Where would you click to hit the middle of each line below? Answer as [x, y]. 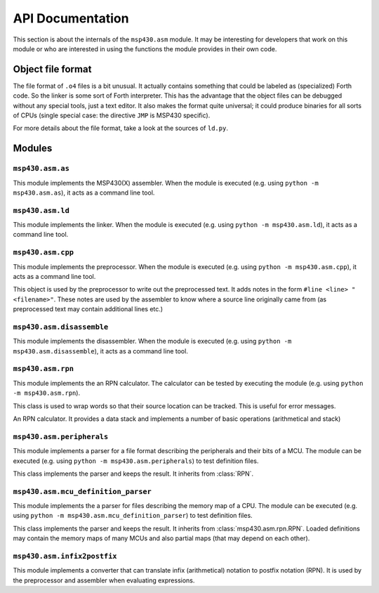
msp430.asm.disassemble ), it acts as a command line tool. [101, 351]
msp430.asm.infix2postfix [65, 556]
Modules [33, 149]
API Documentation [71, 18]
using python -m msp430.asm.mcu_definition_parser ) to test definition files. [133, 516]
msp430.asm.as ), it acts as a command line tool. [84, 193]
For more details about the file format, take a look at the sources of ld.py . [120, 128]
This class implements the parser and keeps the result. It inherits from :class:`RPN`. [133, 474]
